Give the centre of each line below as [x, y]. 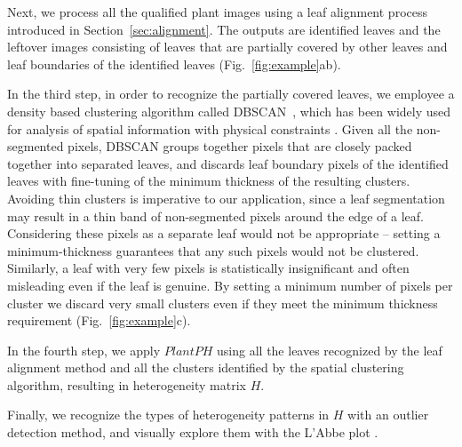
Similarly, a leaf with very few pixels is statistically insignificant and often [208, 268]
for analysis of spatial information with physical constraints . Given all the [210, 128]
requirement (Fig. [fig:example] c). [99, 320]
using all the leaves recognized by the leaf [330, 350]
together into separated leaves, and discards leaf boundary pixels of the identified [228, 163]
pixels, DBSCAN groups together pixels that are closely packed [240, 146]
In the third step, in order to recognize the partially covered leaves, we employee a [231, 94]
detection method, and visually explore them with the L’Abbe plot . [193, 432]
